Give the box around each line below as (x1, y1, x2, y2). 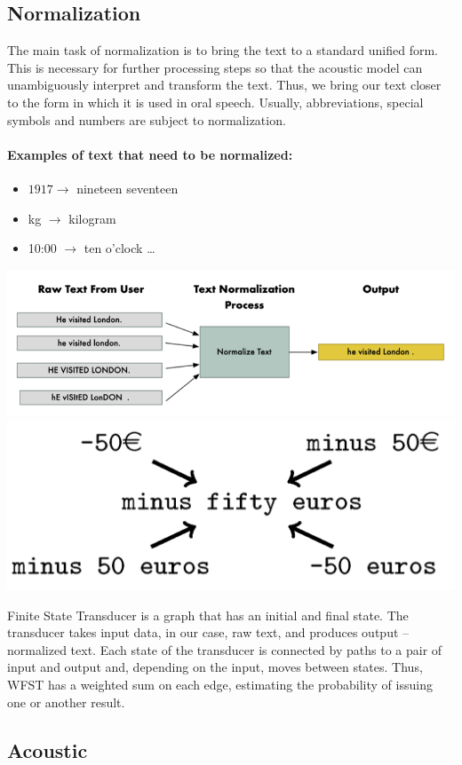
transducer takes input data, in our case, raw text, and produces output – (7, 623, 410, 642)
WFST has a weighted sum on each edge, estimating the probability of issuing (7, 675, 433, 694)
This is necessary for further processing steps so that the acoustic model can (7, 58, 423, 76)
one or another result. (7, 692, 125, 711)
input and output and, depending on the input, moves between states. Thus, (7, 658, 423, 676)
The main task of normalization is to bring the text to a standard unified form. (7, 41, 438, 59)
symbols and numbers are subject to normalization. (7, 110, 286, 129)
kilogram (68, 209, 116, 227)
